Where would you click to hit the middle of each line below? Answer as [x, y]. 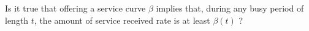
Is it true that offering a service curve [75, 8]
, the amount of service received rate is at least [122, 20]
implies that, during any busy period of [230, 8]
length [17, 20]
